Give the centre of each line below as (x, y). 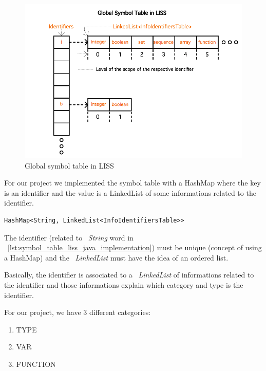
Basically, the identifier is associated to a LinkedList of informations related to (129, 275)
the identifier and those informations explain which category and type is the (124, 285)
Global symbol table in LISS (69, 165)
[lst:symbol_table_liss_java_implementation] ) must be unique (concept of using (135, 247)
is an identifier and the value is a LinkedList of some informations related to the (130, 192)
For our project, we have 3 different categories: (78, 312)
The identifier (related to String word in (69, 237)
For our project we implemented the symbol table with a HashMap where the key (132, 183)
